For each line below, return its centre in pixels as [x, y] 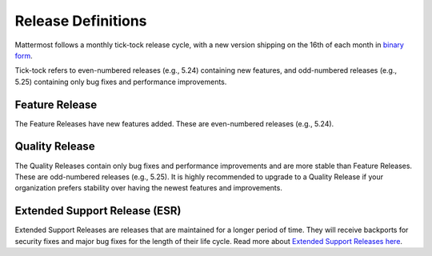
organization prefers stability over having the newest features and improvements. [149, 188]
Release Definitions [81, 21]
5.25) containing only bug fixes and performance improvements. [121, 82]
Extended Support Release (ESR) [98, 211]
